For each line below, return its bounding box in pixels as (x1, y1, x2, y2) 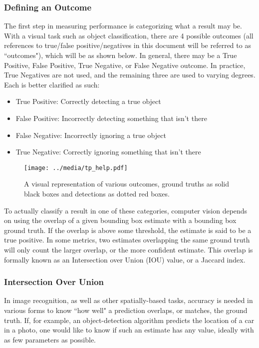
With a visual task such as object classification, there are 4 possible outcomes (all (4, 30, 254, 40)
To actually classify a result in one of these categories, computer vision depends (4, 205, 248, 215)
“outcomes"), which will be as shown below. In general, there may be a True (4, 50, 237, 60)
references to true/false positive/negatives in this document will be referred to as (4, 40, 251, 50)
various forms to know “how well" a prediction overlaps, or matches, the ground (4, 304, 248, 315)
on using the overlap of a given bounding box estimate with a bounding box (4, 215, 237, 225)
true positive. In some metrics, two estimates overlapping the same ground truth (4, 234, 250, 245)
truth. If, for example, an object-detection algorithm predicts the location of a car (4, 314, 255, 325)
